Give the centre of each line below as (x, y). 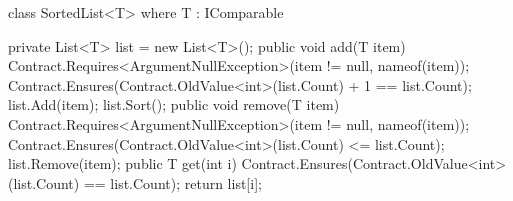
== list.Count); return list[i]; (172, 182)
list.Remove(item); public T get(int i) (122, 163)
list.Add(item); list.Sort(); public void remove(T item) (174, 104)
